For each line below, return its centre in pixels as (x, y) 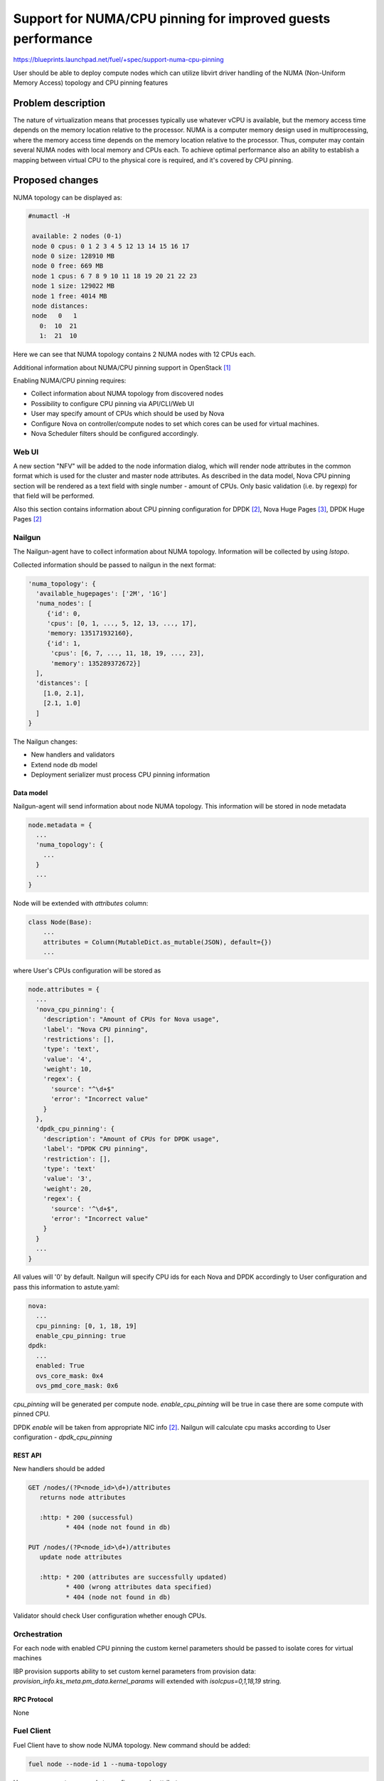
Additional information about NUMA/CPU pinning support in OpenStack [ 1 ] (122, 368)
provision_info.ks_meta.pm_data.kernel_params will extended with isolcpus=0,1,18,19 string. (147, 1681)
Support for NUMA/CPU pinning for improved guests (172, 19)
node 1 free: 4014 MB (70, 296)
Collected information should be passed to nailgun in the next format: (114, 565)
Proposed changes (56, 181)
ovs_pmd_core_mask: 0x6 (77, 1385)
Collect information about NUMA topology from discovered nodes (127, 394)
